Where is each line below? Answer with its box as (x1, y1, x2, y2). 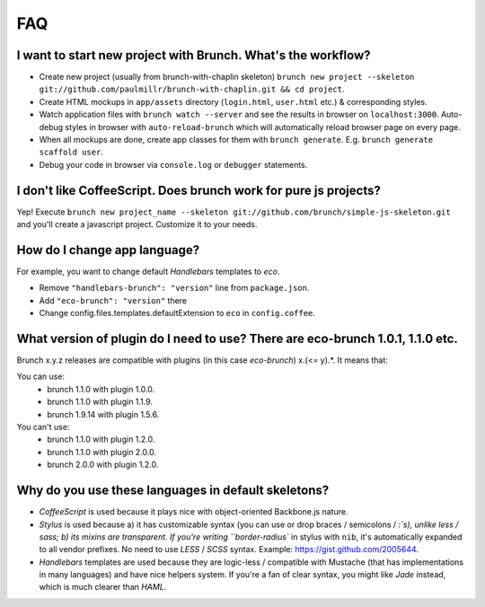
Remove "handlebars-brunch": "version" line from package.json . (39, 283, 310, 294)
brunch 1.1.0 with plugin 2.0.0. (47, 446, 157, 457)
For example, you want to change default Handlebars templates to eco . (16, 266, 280, 277)
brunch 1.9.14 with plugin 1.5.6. (47, 409, 160, 419)
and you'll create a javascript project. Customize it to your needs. (16, 219, 258, 230)
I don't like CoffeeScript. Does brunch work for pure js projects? (16, 182, 381, 198)
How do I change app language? (16, 242, 200, 258)
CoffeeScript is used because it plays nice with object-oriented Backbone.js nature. (39, 506, 348, 517)
